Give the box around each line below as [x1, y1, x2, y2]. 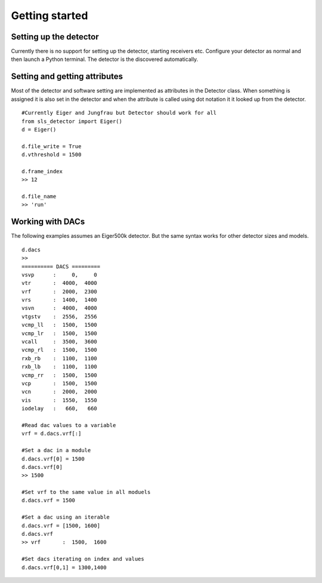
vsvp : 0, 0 [21, 271, 98, 278]
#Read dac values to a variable [21, 422, 116, 428]
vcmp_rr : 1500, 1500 [21, 372, 98, 379]
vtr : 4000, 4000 [21, 280, 98, 287]
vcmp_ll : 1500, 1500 [21, 321, 98, 329]
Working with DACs [11, 217, 85, 227]
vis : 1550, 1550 [21, 397, 98, 403]
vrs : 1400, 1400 [21, 296, 98, 303]
